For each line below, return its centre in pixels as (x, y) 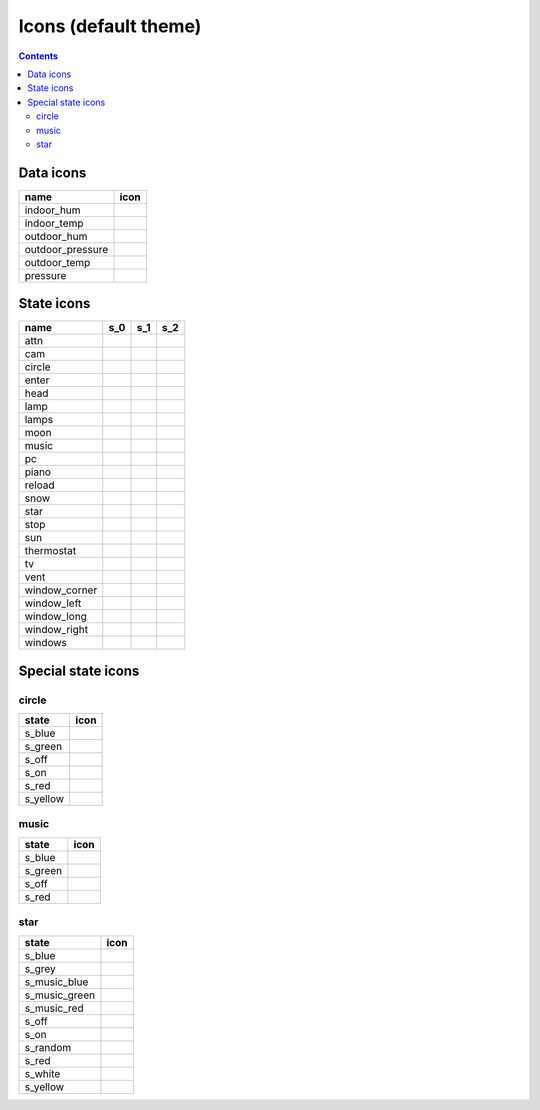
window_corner (61, 590)
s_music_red (54, 1008)
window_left (53, 603)
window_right (56, 630)
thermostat (50, 551)
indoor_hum (52, 210)
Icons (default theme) (110, 26)
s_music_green (59, 995)
